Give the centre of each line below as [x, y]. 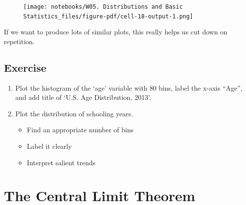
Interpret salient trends [61, 162]
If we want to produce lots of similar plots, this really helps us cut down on [116, 32]
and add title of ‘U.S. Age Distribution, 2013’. [83, 97]
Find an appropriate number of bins [80, 130]
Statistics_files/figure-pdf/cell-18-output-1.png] [108, 16]
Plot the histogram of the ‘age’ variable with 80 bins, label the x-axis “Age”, [129, 87]
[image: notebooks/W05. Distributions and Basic [103, 7]
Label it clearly [49, 146]
